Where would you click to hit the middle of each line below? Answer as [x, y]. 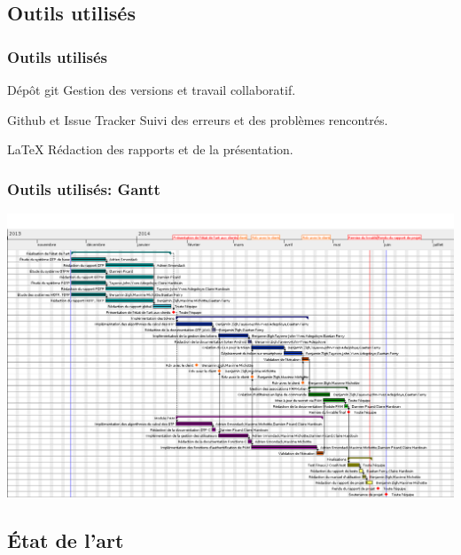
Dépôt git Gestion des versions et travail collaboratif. [152, 90]
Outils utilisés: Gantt [84, 188]
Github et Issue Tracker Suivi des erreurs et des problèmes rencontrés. [198, 119]
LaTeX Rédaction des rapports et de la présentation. [150, 149]
